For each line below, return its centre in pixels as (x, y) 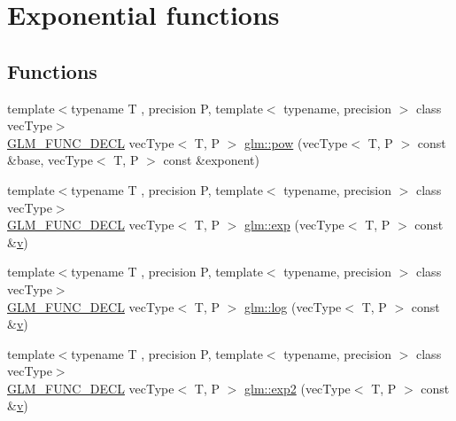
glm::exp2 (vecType (298, 388)
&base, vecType (50, 160)
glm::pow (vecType (296, 142)
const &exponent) (211, 160)
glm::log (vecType (293, 306)
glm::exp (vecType (294, 225)
